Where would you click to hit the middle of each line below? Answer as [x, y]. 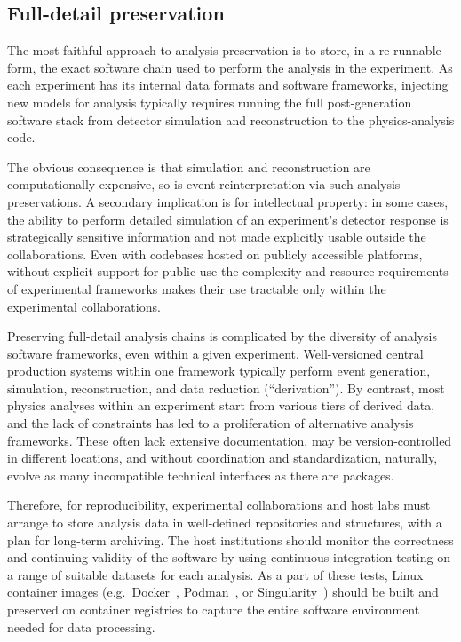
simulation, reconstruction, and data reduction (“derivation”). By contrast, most [226, 388]
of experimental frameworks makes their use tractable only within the [197, 288]
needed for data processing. [81, 626]
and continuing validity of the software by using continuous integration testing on [229, 557]
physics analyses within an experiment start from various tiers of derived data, [221, 405]
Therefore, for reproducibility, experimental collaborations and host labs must [219, 505]
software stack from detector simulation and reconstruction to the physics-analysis [231, 119]
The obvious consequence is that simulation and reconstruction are [189, 166]
